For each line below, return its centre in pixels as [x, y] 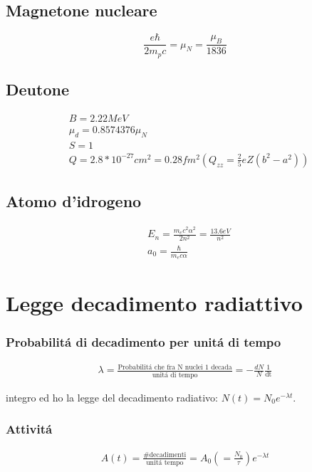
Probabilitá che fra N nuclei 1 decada [175, 367]
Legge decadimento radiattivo [154, 303]
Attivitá [29, 429]
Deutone [37, 89]
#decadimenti [165, 455]
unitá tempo [165, 463]
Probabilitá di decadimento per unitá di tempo [144, 341]
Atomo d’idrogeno [74, 201]
